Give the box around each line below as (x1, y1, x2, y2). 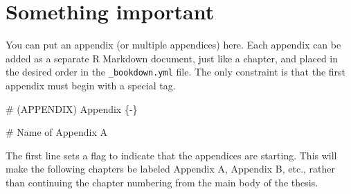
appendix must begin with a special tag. (6, 78, 176, 92)
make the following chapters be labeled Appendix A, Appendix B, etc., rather (6, 161, 336, 176)
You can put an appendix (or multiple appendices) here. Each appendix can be (6, 37, 341, 52)
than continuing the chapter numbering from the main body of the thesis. (6, 175, 318, 189)
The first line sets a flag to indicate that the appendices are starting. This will (6, 148, 337, 162)
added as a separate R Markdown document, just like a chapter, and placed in (6, 51, 339, 65)
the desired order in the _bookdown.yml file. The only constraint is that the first (6, 64, 346, 79)
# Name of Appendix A (6, 125, 107, 139)
